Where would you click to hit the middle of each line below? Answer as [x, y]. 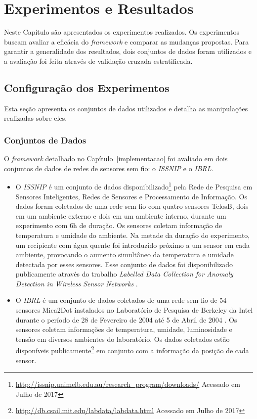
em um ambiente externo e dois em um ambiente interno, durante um [121, 215]
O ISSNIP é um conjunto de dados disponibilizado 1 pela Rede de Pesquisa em [134, 186]
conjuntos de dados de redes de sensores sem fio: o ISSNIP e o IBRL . [109, 168]
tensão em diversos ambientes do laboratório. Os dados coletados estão [123, 339]
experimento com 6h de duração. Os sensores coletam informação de [119, 225]
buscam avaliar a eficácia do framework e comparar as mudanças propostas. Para [127, 41]
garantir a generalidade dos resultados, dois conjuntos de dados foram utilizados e [128, 51]
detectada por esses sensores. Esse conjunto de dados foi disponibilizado [124, 264]
